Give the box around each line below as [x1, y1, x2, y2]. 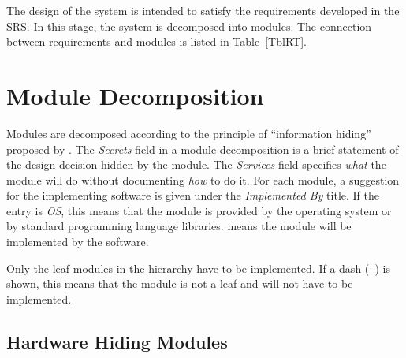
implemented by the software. [6, 233, 149, 250]
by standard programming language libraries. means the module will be [6, 218, 352, 234]
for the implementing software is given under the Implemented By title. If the [6, 187, 379, 203]
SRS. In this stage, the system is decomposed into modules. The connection [6, 17, 372, 34]
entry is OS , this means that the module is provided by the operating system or [6, 202, 392, 218]
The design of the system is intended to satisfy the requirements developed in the [6, 2, 400, 18]
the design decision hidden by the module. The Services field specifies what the [6, 156, 386, 173]
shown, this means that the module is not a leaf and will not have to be [6, 275, 353, 292]
